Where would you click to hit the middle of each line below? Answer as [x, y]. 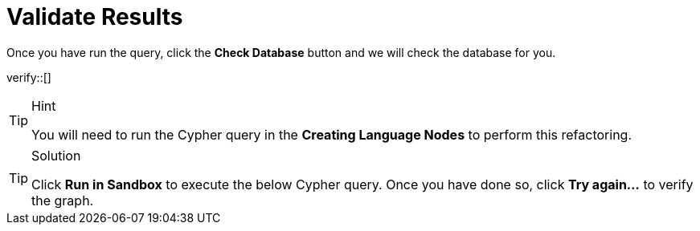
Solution [56, 155]
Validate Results [95, 17]
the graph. [63, 200]
